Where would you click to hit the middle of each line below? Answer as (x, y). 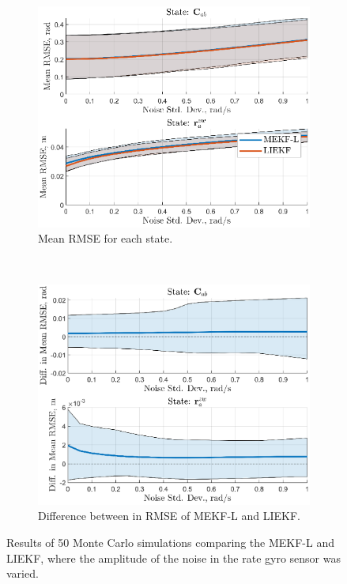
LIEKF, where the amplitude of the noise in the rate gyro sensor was (173, 558)
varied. (23, 573)
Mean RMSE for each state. (106, 238)
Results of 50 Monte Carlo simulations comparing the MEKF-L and (170, 542)
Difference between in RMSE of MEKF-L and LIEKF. (169, 516)
